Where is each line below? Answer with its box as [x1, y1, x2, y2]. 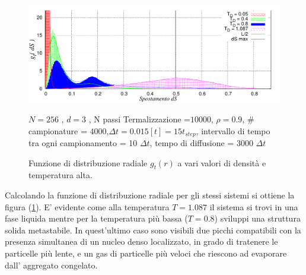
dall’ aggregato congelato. [5, 258, 98, 271]
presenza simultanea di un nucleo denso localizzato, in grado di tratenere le [5, 235, 278, 248]
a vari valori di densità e [177, 156, 266, 169]
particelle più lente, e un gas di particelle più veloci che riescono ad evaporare [5, 246, 287, 259]
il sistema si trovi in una [209, 200, 298, 213]
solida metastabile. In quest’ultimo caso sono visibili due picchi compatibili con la [5, 223, 301, 236]
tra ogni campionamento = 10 [28, 137, 138, 149]
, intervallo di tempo [196, 124, 270, 137]
